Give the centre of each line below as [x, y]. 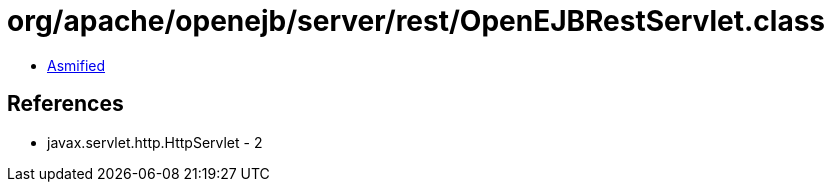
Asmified [76, 65]
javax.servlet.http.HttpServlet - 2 [155, 142]
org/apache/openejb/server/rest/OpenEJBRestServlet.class [416, 21]
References [65, 104]
